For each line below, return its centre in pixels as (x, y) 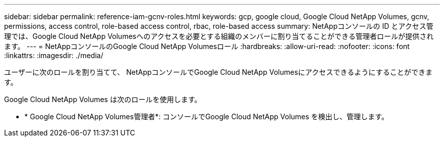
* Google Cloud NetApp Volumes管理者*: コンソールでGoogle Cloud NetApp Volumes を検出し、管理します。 (207, 116)
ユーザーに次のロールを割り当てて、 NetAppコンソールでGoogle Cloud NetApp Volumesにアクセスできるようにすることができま (218, 72)
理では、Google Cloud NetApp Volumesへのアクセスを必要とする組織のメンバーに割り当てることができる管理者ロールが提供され (219, 36)
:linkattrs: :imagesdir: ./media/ (54, 55)
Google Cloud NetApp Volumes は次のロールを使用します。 (103, 99)
